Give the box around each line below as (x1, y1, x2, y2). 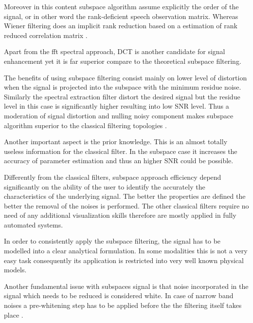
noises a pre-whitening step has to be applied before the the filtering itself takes (4, 300, 242, 310)
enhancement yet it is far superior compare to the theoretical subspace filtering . (4, 56, 241, 66)
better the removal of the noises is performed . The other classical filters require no (4, 200, 249, 210)
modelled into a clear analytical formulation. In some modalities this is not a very (4, 246, 248, 256)
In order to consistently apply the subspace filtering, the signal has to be (4, 236, 221, 246)
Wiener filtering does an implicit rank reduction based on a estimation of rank (4, 20, 237, 31)
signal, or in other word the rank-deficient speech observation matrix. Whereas (4, 11, 238, 21)
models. (4, 265, 27, 275)
